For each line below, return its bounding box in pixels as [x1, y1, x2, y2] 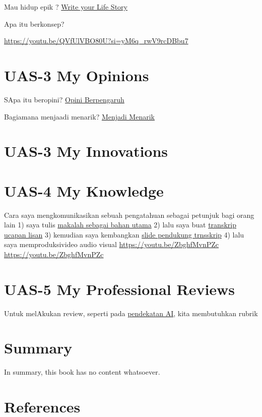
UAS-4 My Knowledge [4, 180, 164, 201]
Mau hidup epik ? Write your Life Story [4, 2, 127, 12]
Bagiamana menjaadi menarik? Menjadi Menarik [4, 111, 155, 122]
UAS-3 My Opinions [4, 65, 149, 85]
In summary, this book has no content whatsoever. [4, 367, 160, 377]
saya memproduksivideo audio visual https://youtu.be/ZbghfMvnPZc [4, 239, 219, 250]
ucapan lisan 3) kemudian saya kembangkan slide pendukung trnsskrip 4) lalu [4, 229, 244, 240]
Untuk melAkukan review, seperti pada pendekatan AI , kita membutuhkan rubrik [4, 308, 258, 318]
